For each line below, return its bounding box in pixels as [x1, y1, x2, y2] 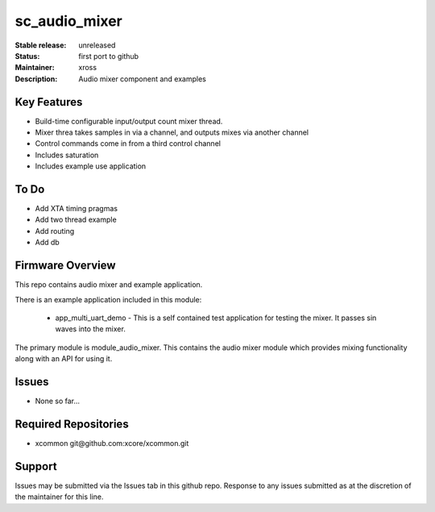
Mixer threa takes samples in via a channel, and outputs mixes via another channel [35, 127, 309, 137]
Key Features [14, 95, 83, 109]
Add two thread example [35, 214, 117, 225]
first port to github [78, 51, 139, 60]
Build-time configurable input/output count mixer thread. [35, 116, 223, 126]
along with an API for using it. [14, 354, 113, 364]
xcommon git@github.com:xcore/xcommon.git [35, 438, 189, 447]
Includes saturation [35, 150, 99, 160]
